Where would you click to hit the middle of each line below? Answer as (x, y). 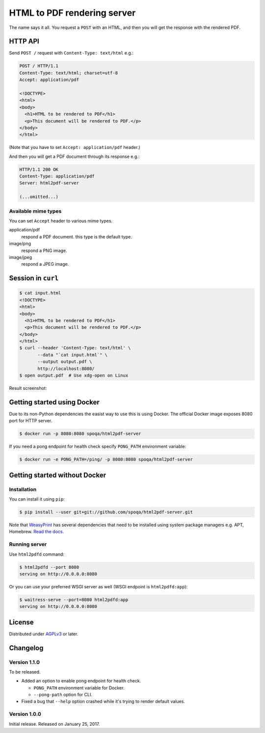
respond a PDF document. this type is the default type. (77, 237)
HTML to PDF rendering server (72, 13)
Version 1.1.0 (25, 662)
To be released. (25, 672)
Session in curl (34, 278)
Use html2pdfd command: (37, 554)
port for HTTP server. (31, 421)
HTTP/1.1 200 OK (39, 169)
